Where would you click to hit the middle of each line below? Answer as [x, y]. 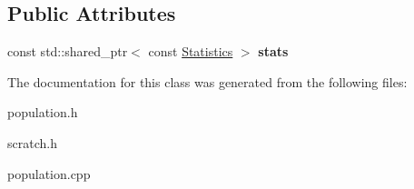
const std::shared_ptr [68, 51]
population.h [43, 112]
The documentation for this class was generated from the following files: [207, 81]
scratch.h [32, 142]
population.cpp [49, 173]
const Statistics [191, 51]
